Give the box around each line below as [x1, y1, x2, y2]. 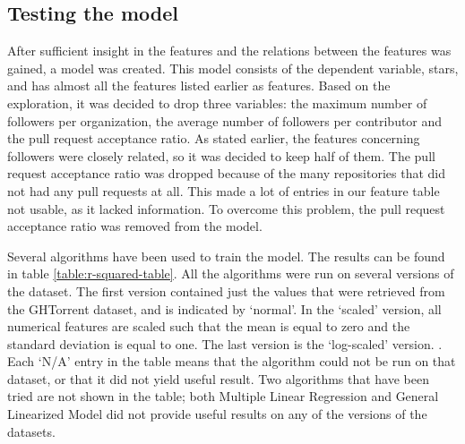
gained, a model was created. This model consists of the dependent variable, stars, [7, 58, 459, 77]
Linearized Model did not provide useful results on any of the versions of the [7, 405, 427, 423]
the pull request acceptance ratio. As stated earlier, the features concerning [7, 129, 420, 148]
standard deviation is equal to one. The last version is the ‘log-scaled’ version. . [7, 334, 443, 353]
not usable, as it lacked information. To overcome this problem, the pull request [7, 199, 445, 218]
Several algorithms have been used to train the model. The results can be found [7, 246, 445, 265]
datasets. [7, 422, 56, 440]
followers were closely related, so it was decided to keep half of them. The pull [7, 146, 435, 165]
